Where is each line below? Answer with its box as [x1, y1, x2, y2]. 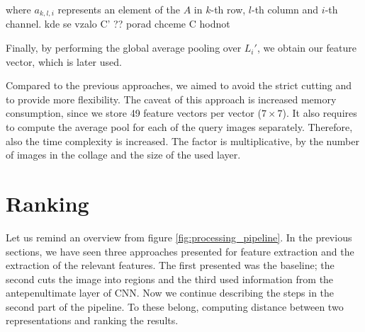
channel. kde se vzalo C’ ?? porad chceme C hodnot [6, 16, 230, 31]
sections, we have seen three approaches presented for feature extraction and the [6, 244, 354, 258]
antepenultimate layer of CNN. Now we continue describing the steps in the [6, 285, 335, 300]
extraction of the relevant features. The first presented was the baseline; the [6, 258, 335, 273]
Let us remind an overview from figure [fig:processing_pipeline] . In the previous [6, 229, 352, 244]
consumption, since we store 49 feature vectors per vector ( [6, 105, 262, 120]
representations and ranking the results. [6, 313, 179, 328]
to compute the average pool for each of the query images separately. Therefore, [6, 120, 353, 134]
